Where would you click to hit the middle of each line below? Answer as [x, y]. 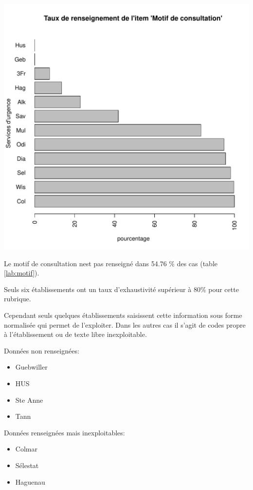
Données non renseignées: [42, 350]
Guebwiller [31, 367]
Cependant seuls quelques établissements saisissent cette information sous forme [123, 315]
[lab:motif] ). [22, 273]
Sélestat [27, 465]
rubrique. [18, 299]
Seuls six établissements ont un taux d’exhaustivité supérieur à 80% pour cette [121, 289]
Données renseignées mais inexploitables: [64, 432]
